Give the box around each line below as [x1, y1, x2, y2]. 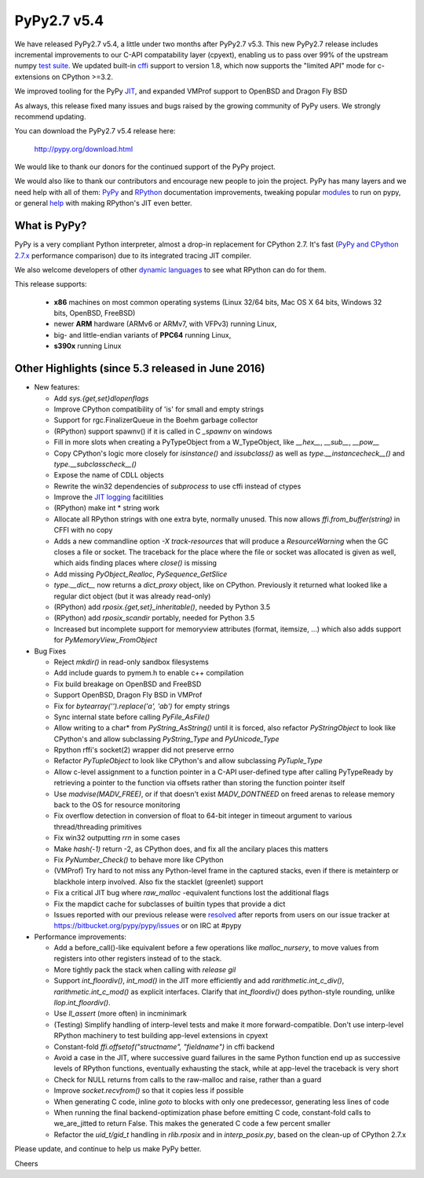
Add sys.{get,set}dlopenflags [53, 393, 149, 403]
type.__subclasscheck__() [53, 459, 137, 469]
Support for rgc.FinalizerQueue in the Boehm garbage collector [53, 415, 258, 425]
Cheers [14, 1158, 38, 1168]
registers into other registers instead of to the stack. [53, 954, 222, 964]
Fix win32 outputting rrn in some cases [53, 833, 181, 843]
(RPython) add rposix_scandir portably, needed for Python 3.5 [53, 613, 255, 623]
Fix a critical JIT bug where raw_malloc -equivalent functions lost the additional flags [53, 888, 330, 898]
